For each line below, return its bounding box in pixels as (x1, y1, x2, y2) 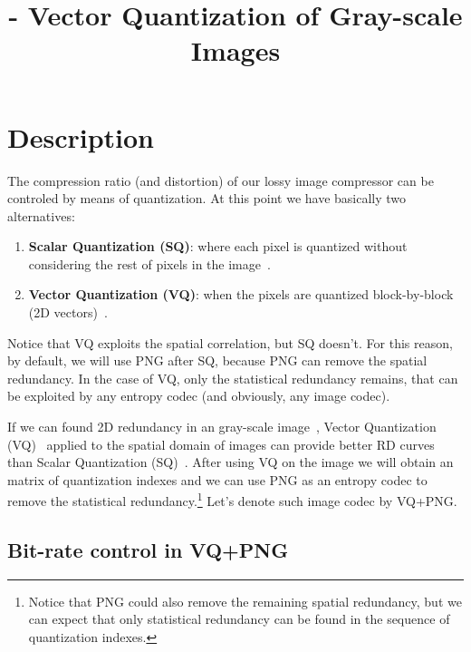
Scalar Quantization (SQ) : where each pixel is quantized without (28, 237, 408, 256)
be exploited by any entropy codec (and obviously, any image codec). (7, 386, 390, 405)
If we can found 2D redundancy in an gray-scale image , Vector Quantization (7, 417, 437, 436)
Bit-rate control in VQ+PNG (7, 536, 289, 564)
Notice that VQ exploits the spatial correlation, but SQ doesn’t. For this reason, (7, 333, 453, 352)
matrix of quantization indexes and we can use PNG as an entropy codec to (7, 470, 428, 489)
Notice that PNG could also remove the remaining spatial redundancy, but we (28, 591, 462, 610)
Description (7, 118, 155, 155)
